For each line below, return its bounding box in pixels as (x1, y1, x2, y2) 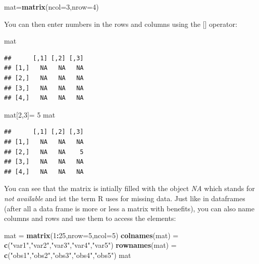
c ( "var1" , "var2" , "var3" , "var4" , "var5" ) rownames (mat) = (4, 240, 177, 250)
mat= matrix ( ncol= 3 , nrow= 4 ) (4, 2, 99, 12)
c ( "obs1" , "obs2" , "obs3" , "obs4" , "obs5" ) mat (4, 249, 131, 260)
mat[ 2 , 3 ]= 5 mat (4, 109, 56, 120)
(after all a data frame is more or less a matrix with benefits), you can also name (4, 203, 254, 213)
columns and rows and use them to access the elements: (4, 213, 176, 223)
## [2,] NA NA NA (4, 74, 84, 82)
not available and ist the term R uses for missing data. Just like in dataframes (4, 193, 245, 203)
